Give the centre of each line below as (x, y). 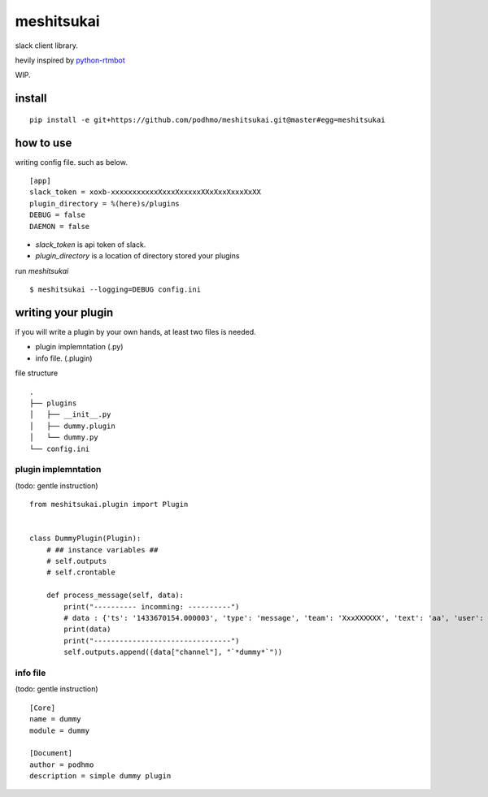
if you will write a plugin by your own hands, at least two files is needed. (135, 332)
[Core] (43, 708)
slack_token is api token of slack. (91, 245)
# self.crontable (81, 572)
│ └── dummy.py (64, 437)
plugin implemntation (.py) (79, 347)
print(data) (87, 629)
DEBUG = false (57, 215)
